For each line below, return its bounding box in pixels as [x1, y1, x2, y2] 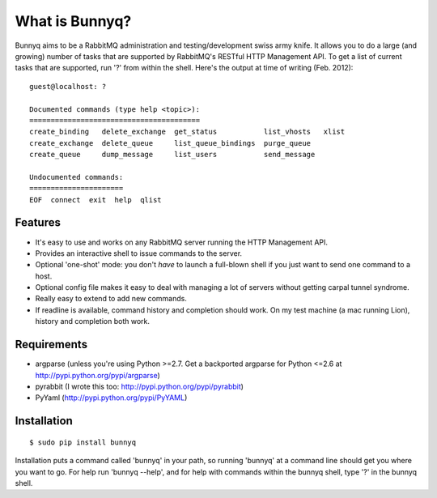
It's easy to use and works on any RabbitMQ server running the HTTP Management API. [35, 237, 328, 247]
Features [15, 215, 61, 230]
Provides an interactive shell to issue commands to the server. [35, 248, 243, 258]
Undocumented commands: [29, 172, 124, 181]
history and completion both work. [35, 317, 150, 326]
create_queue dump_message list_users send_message [29, 150, 316, 160]
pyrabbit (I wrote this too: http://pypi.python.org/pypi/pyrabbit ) [35, 381, 244, 391]
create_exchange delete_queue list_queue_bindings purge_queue [29, 138, 312, 147]
